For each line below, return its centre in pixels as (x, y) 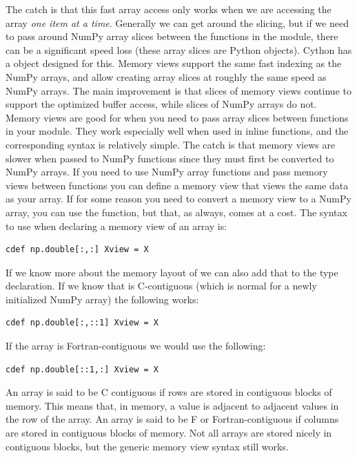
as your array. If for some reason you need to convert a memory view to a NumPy (178, 199)
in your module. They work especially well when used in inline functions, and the (177, 131)
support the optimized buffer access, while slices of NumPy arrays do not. (161, 104)
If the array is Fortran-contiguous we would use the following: (136, 346)
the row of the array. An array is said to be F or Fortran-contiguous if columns (172, 419)
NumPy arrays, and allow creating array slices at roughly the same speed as (166, 76)
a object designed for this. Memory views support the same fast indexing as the (174, 63)
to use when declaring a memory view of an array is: (116, 226)
